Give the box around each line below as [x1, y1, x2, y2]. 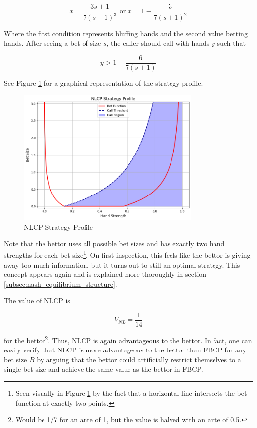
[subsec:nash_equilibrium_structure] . [4, 278, 117, 289]
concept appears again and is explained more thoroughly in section [4, 269, 207, 279]
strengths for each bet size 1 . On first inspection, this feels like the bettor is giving [4, 248, 251, 260]
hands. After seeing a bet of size [4, 38, 101, 48]
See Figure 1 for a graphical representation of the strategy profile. [4, 78, 203, 88]
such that [217, 38, 246, 48]
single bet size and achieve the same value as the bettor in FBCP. [4, 364, 203, 374]
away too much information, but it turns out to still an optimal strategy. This [4, 259, 240, 270]
